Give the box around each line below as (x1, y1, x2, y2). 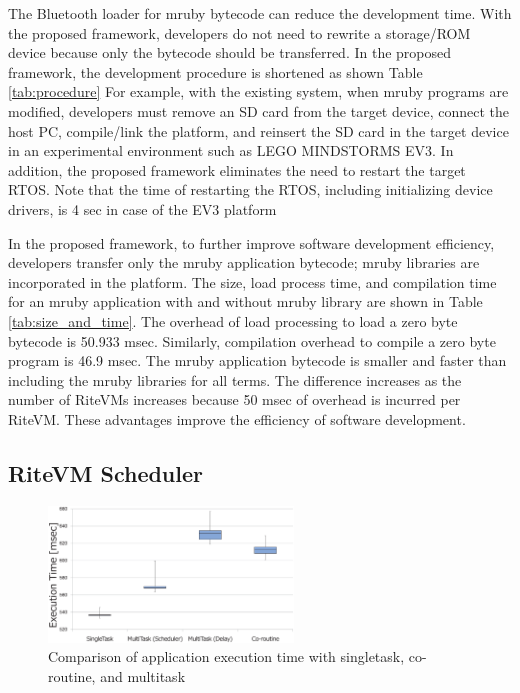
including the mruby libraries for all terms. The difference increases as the (8, 369, 462, 390)
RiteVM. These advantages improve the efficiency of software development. (8, 408, 466, 429)
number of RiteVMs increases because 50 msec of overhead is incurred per (8, 389, 461, 410)
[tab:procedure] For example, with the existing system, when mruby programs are (8, 81, 509, 102)
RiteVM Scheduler (8, 457, 204, 488)
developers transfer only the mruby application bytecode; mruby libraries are (8, 252, 480, 273)
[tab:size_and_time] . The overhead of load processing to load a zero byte (8, 310, 458, 331)
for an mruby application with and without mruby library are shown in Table (8, 291, 483, 312)
